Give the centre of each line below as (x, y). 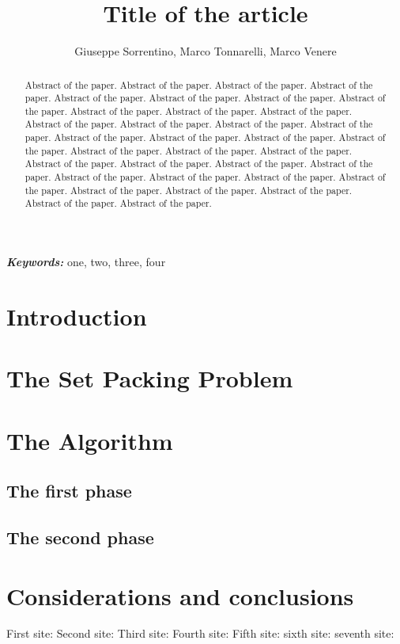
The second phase (80, 537)
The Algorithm (90, 440)
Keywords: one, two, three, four (86, 262)
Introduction (77, 316)
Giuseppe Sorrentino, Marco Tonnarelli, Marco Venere (206, 51)
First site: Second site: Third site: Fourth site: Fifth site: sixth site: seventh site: (200, 633)
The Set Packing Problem (150, 378)
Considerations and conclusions (180, 595)
